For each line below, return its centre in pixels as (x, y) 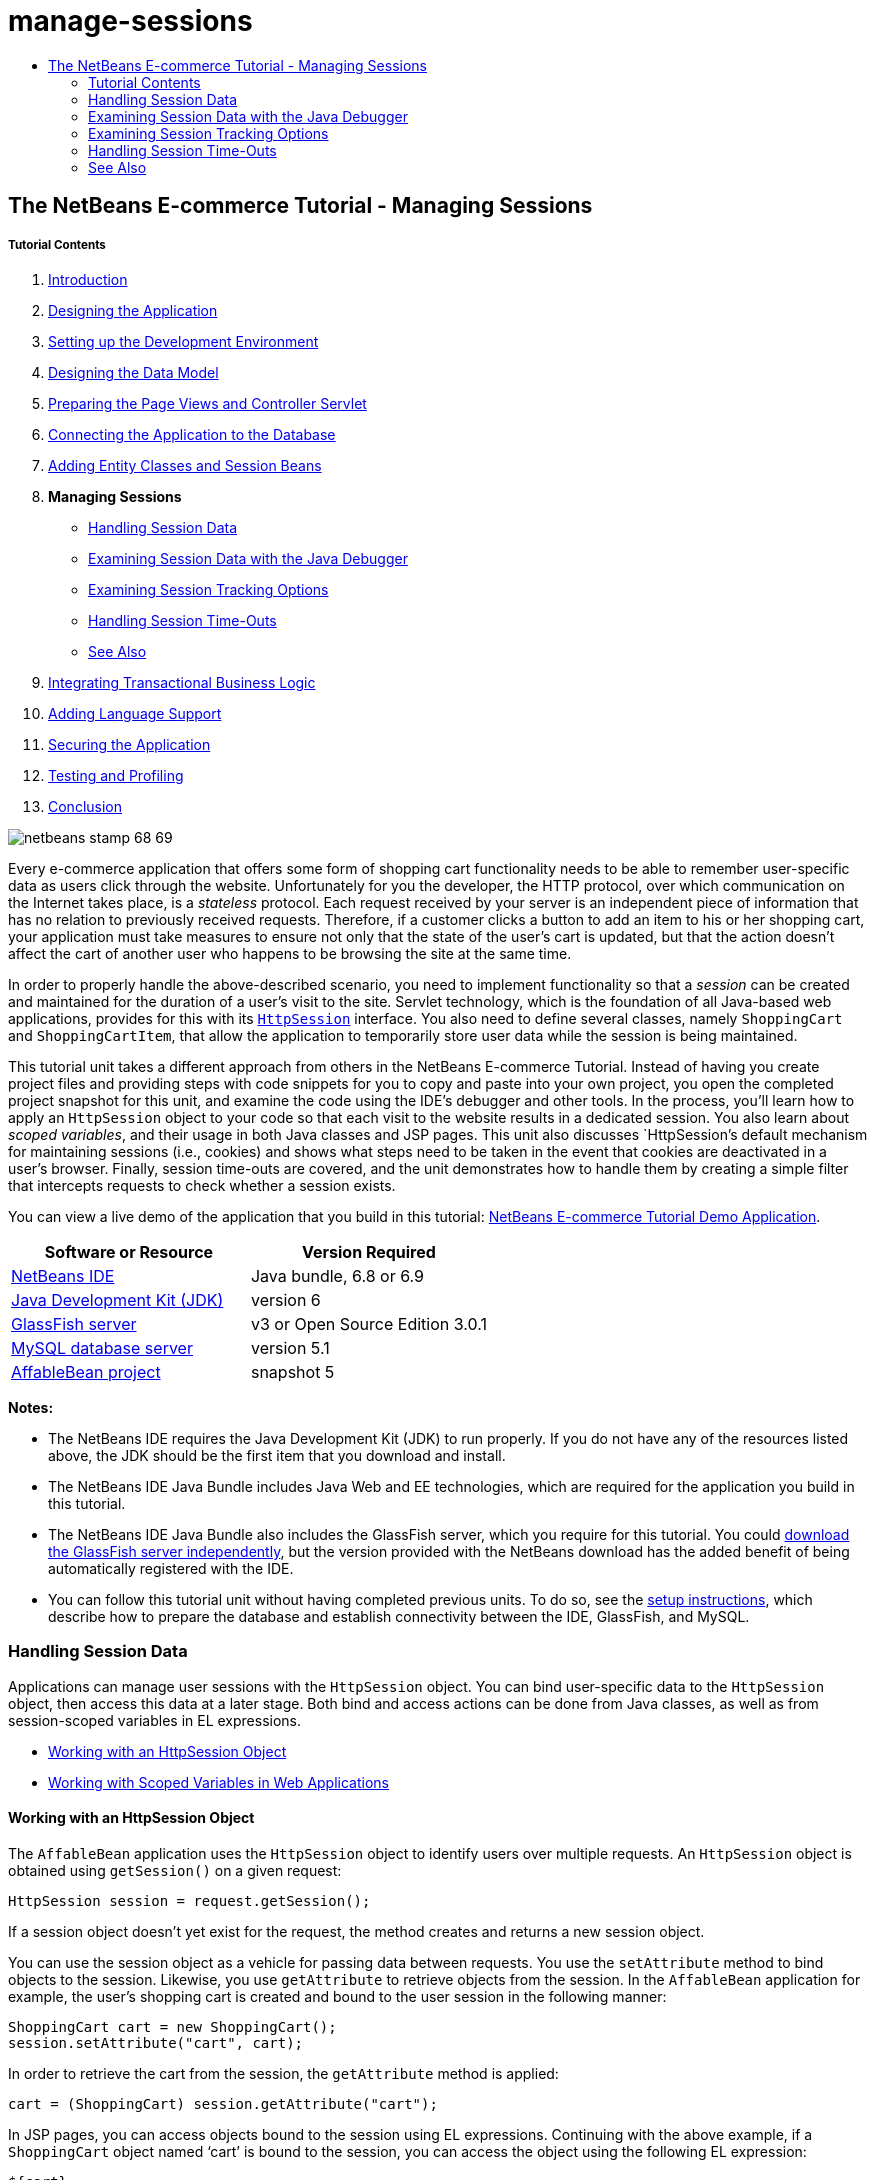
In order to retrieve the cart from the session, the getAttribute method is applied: (283, 2073)
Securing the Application (129, 744)
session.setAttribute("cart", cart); (156, 2042)
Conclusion (85, 806)
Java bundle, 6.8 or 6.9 (337, 1275)
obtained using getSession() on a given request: (175, 1870)
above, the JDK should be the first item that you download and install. (277, 1455)
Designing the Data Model (133, 372)
